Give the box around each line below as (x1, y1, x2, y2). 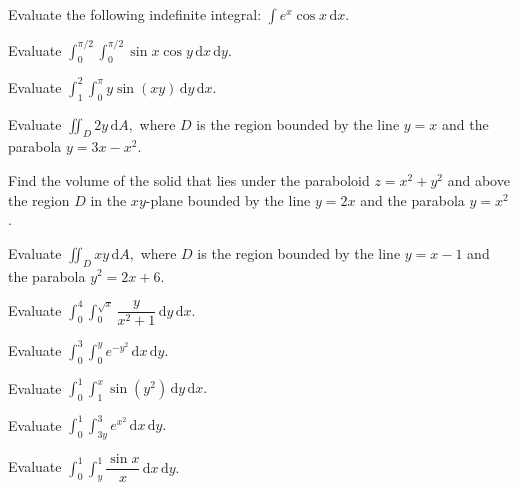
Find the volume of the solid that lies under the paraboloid (8, 169, 370, 190)
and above (447, 169, 510, 190)
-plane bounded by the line (145, 189, 311, 210)
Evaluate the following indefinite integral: (8, 4, 262, 24)
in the (90, 189, 127, 210)
